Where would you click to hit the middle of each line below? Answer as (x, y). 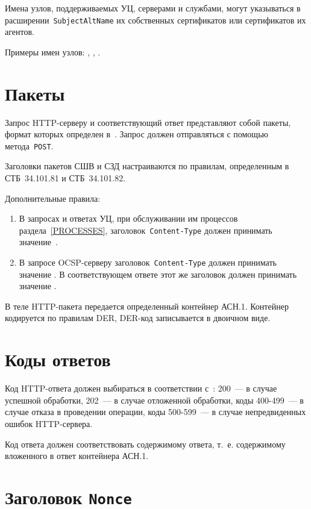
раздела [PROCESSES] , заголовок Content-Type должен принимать (146, 230)
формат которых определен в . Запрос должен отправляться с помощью (137, 134)
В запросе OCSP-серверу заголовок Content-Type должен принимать (148, 262)
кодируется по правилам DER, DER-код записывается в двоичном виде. (138, 318)
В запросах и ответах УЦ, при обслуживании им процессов (128, 218)
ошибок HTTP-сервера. (49, 423)
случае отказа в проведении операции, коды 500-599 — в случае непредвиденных (155, 412)
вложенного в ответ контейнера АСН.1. (77, 456)
